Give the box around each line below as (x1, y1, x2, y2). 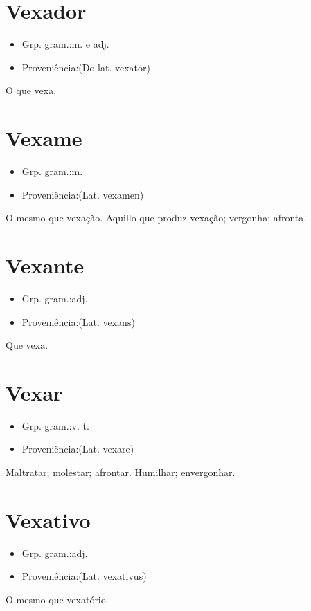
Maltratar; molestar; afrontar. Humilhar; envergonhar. (6, 465, 236, 480)
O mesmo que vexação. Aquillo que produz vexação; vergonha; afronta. (6, 210, 307, 225)
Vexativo (6, 505, 91, 534)
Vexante (6, 251, 85, 279)
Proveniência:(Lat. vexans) (21, 314, 135, 329)
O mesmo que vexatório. (6, 592, 109, 606)
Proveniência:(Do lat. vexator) (21, 60, 151, 74)
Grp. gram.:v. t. (21, 418, 89, 432)
